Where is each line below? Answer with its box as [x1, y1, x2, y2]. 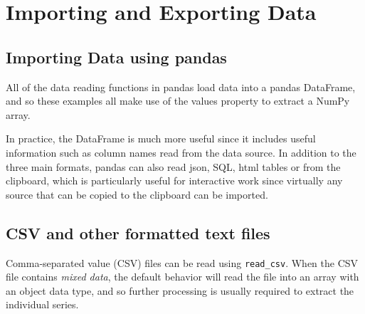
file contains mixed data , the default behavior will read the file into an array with [6, 269, 359, 284]
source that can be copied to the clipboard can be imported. [6, 187, 268, 202]
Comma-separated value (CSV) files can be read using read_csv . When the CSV [6, 255, 359, 270]
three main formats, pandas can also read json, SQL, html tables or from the [6, 159, 341, 174]
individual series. [6, 297, 79, 312]
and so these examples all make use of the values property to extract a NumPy [6, 93, 350, 108]
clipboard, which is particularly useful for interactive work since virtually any [6, 173, 343, 188]
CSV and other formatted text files [6, 221, 270, 244]
